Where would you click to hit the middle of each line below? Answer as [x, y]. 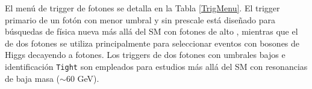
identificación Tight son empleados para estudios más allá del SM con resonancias [156, 66]
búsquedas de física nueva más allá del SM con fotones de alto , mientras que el [151, 31]
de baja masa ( [33, 78]
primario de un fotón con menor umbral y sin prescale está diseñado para [140, 19]
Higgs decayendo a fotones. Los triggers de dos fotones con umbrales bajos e [145, 55]
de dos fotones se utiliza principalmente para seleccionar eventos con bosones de [152, 43]
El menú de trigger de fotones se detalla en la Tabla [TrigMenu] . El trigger [142, 8]
